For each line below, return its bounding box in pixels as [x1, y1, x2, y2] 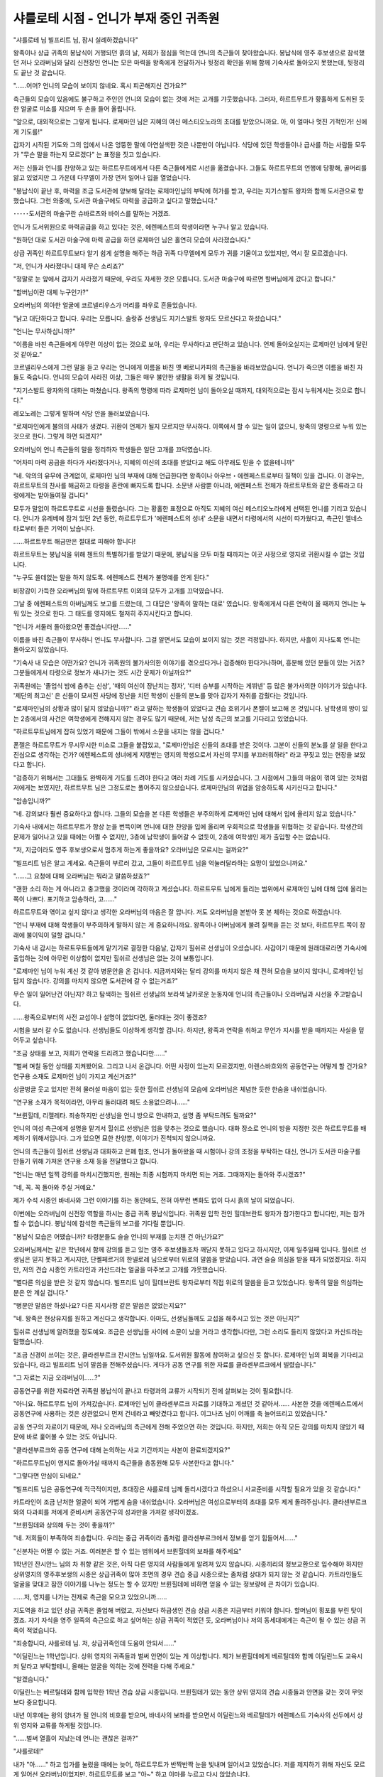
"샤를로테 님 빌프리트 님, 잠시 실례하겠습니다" [13, 36, 138, 44]
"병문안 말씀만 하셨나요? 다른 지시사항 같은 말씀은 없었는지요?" [13, 1301, 187, 1309]
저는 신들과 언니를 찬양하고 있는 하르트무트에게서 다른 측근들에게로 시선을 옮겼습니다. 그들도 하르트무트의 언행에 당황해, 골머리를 [13, 163, 367, 172]
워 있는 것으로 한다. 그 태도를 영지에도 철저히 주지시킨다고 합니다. [13, 609, 193, 618]
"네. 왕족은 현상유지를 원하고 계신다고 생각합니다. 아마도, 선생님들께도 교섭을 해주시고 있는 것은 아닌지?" [13, 1314, 301, 1323]
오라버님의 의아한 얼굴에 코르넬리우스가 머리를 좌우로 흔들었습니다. [13, 301, 198, 309]
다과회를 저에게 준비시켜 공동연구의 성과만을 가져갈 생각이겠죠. [26, 1508, 199, 1516]
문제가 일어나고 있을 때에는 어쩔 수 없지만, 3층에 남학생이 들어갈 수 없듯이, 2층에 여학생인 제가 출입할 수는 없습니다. [13, 832, 331, 841]
